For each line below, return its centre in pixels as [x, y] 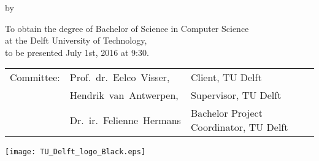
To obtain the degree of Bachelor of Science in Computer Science [127, 28]
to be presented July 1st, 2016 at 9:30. [77, 52]
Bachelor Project [226, 113]
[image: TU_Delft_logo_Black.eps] [75, 152]
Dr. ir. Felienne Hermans [125, 120]
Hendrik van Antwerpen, [124, 95]
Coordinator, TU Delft [239, 127]
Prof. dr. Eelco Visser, [120, 77]
